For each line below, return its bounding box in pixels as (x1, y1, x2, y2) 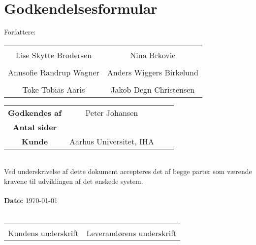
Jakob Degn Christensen (111, 83, 195, 95)
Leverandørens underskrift (86, 227, 177, 239)
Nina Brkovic (130, 49, 176, 61)
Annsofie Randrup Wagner (8, 66, 99, 78)
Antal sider (12, 121, 57, 133)
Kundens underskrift (8, 227, 79, 239)
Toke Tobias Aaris (22, 83, 85, 95)
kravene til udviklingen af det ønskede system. (4, 175, 143, 186)
